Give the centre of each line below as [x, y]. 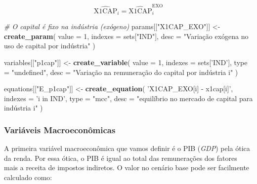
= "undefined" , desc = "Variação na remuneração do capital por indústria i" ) [121, 72]
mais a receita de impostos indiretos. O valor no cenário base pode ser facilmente [127, 167]
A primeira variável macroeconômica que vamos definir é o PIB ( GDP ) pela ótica [127, 148]
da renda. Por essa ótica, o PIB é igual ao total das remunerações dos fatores [121, 158]
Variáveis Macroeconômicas [60, 129]
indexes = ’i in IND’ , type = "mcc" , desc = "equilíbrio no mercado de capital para [128, 98]
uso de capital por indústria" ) [50, 46]
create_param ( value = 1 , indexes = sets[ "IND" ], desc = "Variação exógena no [126, 36]
